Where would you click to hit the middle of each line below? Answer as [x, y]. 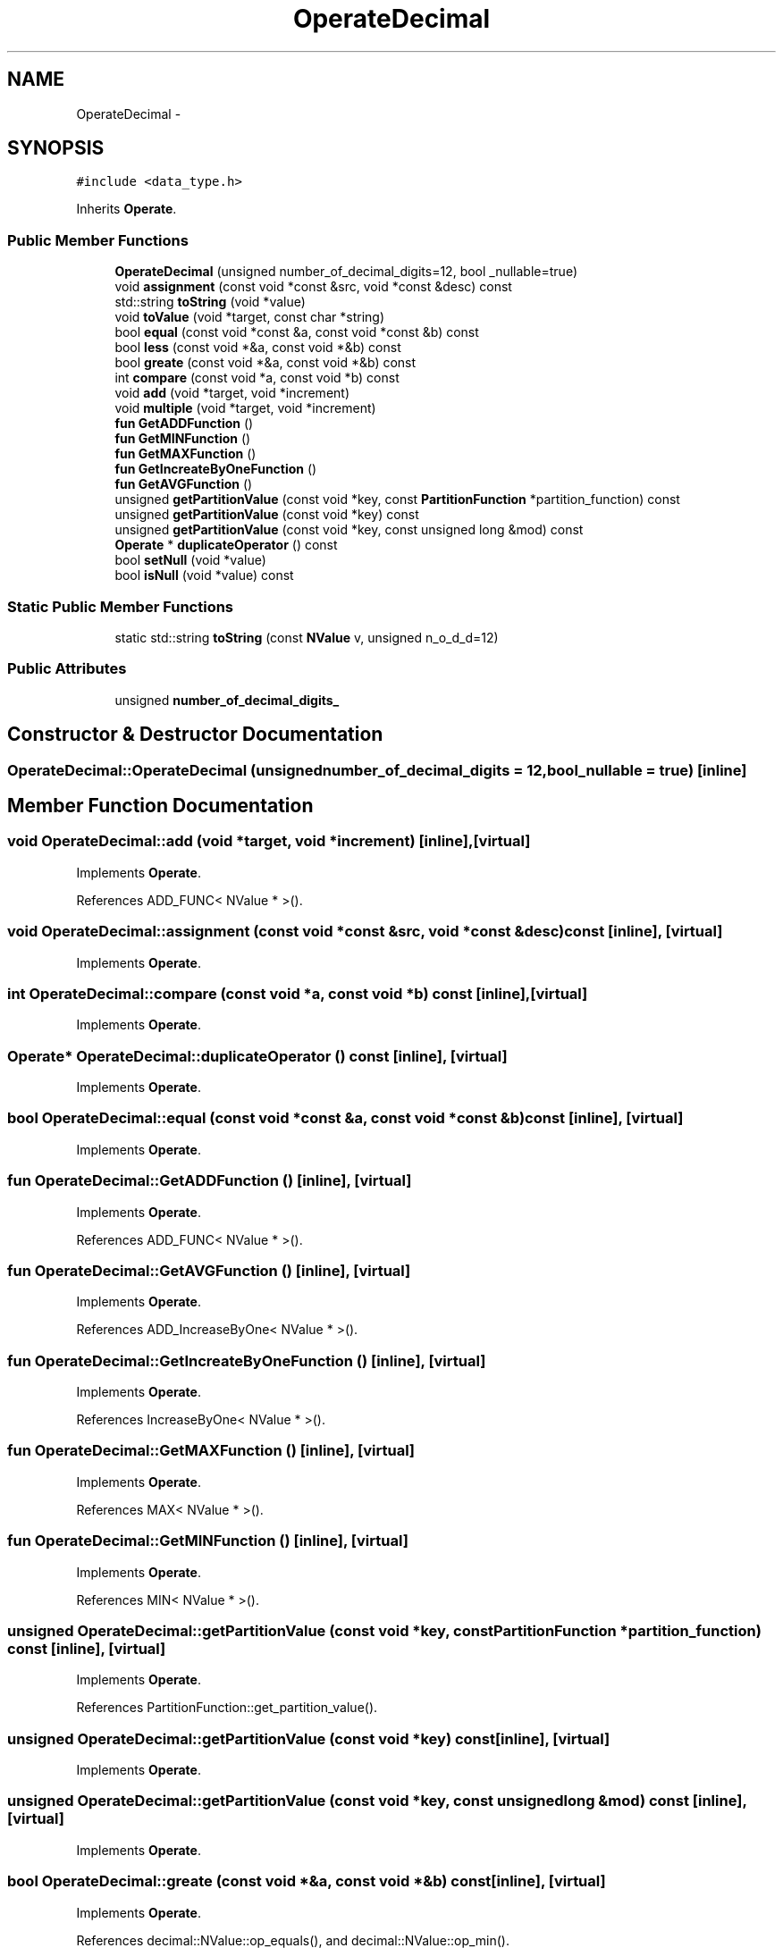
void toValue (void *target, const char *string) [250, 317]
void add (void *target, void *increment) [232, 393]
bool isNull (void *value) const [204, 575]
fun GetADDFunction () [184, 424]
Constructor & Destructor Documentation [195, 735]
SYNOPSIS [56, 148]
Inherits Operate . [126, 209]
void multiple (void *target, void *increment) [245, 408]
